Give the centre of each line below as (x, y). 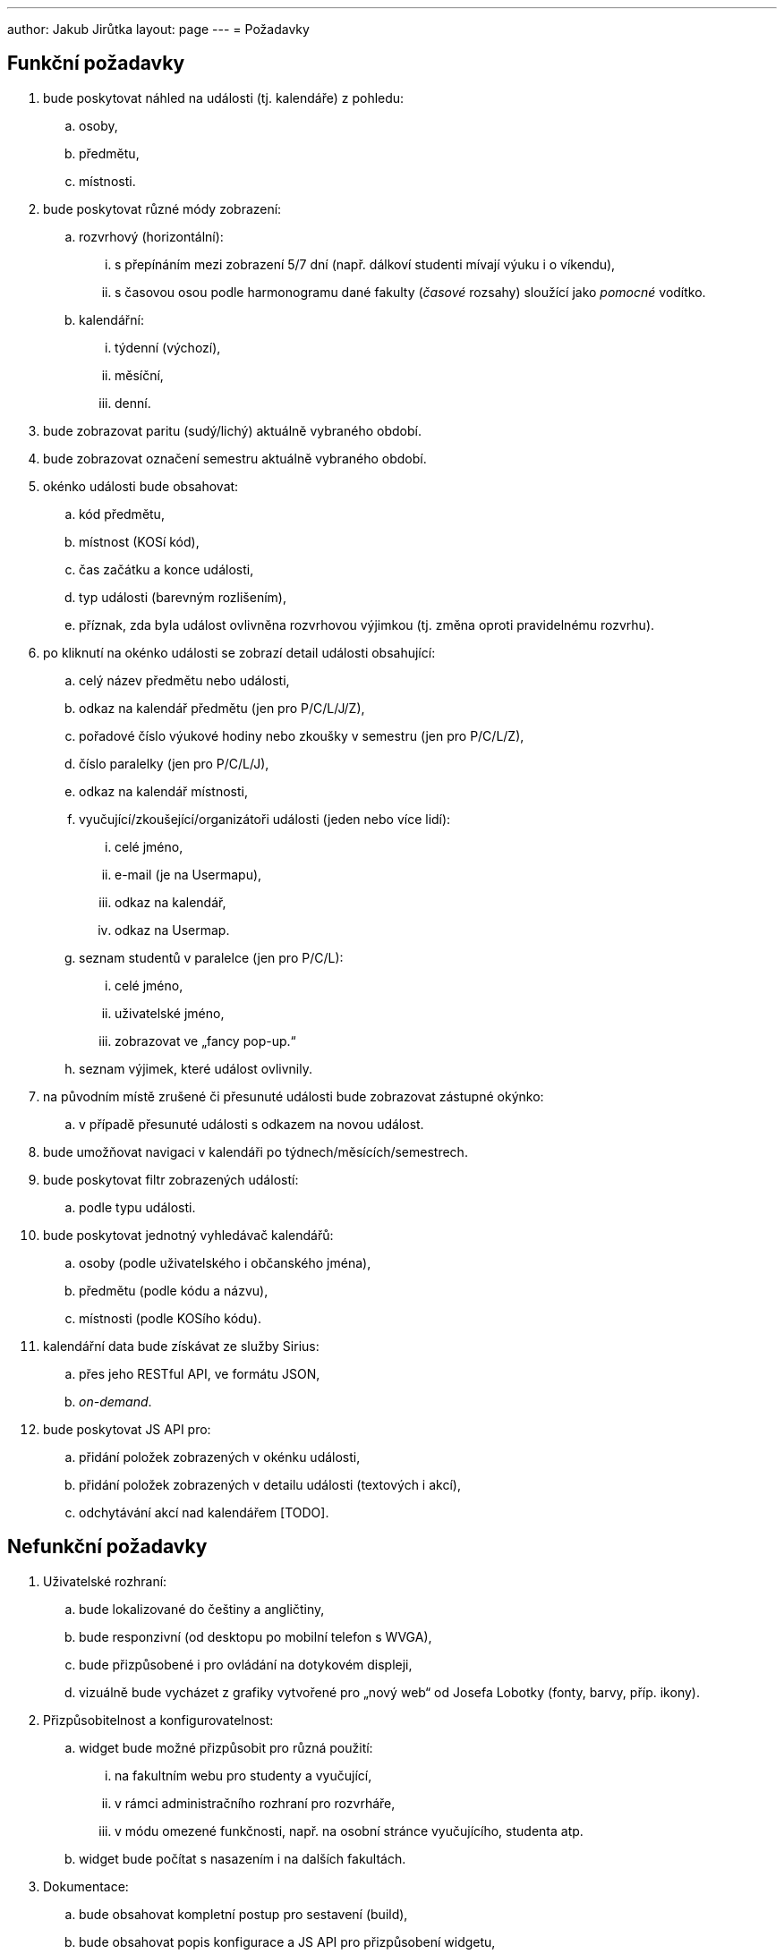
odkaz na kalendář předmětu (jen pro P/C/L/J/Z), (222, 708)
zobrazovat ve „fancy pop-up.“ (205, 1041)
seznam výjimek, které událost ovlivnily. (196, 1068)
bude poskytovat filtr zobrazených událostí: (171, 1179)
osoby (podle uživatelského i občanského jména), (225, 1262)
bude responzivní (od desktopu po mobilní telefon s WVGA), (256, 1636)
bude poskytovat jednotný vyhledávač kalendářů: (188, 1235)
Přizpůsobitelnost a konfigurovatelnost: (158, 1720)
